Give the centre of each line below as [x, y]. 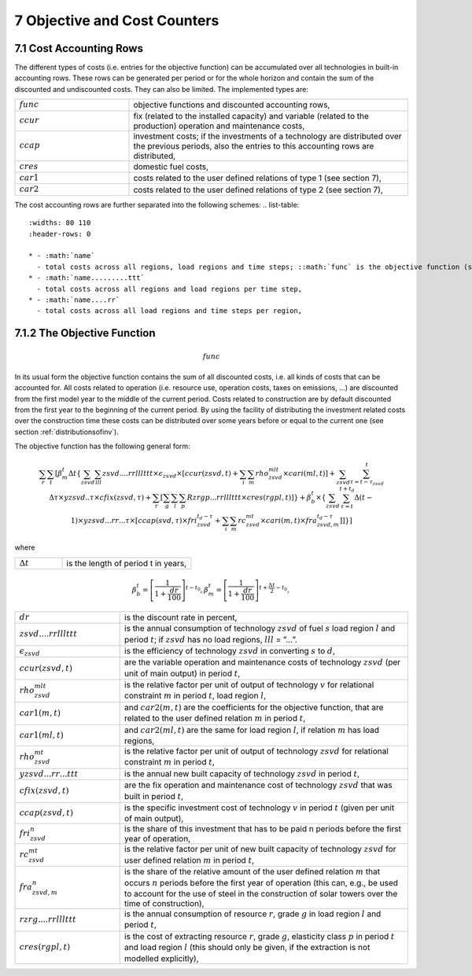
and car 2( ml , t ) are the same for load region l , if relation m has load [252, 730]
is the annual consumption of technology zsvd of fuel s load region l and [260, 628]
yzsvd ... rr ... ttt [49, 773]
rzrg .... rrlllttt [48, 920]
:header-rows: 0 [60, 234]
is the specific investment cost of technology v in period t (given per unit [260, 808]
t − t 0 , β [197, 589]
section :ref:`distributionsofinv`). [67, 432]
